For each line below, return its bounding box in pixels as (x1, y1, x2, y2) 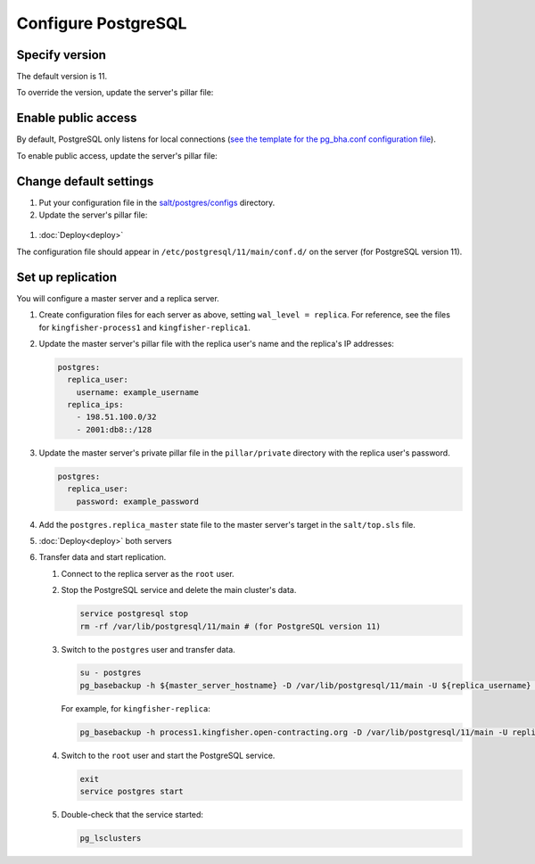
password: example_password (76, 496, 200, 506)
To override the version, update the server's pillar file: (16, 87, 214, 98)
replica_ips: (67, 399, 124, 410)
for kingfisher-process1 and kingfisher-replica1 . (38, 322, 251, 333)
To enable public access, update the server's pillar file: (16, 150, 218, 160)
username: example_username (76, 387, 200, 397)
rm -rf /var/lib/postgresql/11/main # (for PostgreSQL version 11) (79, 621, 382, 631)
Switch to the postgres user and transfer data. (61, 644, 235, 654)
